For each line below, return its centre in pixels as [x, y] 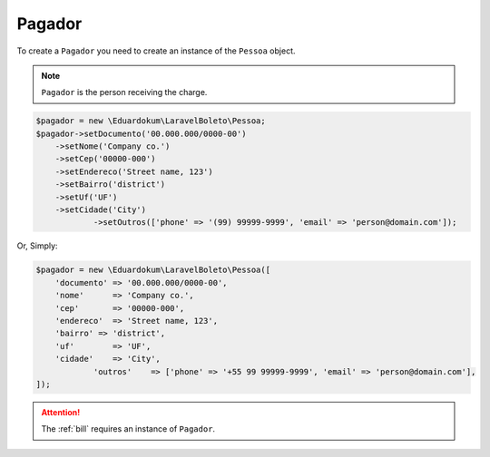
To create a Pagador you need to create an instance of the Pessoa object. [156, 51]
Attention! [61, 412]
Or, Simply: [37, 246]
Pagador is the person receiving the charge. [124, 92]
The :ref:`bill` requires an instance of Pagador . [128, 429]
